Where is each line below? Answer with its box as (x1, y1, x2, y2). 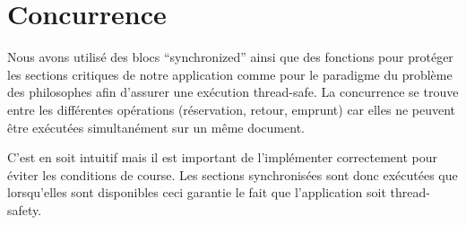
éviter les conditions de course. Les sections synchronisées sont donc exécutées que (7, 165, 458, 184)
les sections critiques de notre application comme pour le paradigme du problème (7, 65, 453, 83)
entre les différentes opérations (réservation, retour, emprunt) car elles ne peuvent (7, 100, 456, 118)
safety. (7, 200, 42, 219)
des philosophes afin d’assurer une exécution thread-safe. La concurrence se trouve (7, 82, 459, 101)
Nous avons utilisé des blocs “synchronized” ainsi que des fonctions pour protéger (7, 48, 453, 66)
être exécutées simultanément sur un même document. (7, 117, 305, 136)
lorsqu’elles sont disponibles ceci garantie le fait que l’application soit (7, 183, 386, 202)
